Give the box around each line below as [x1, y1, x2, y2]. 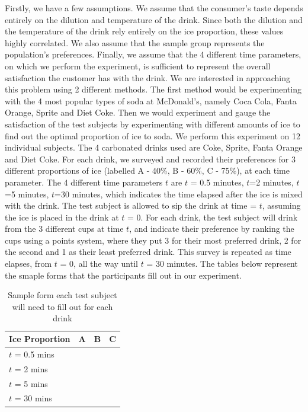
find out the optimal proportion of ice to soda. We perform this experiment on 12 [5, 129, 300, 142]
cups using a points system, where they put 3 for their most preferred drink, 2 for [5, 234, 301, 246]
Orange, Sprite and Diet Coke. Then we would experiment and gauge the [5, 106, 271, 119]
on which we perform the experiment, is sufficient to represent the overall [5, 59, 271, 72]
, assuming [262, 199, 301, 212]
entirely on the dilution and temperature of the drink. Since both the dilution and [5, 13, 303, 25]
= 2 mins [14, 362, 48, 375]
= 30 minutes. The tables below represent [146, 257, 298, 270]
